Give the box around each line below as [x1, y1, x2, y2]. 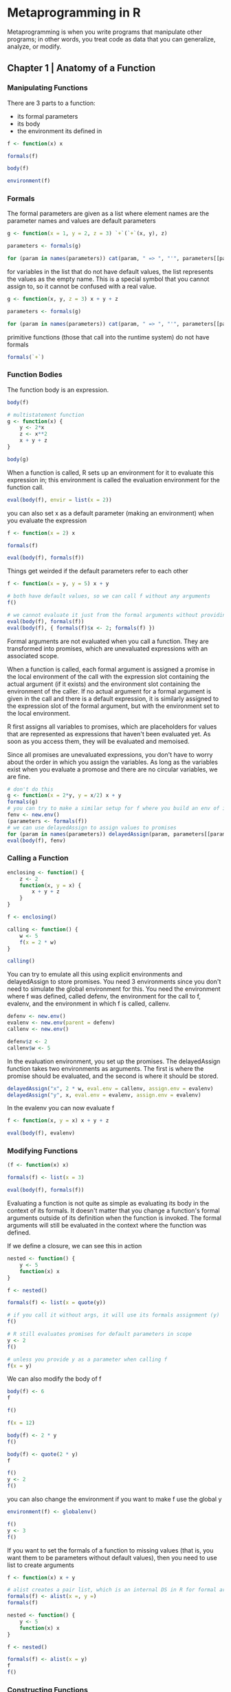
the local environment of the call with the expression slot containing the [7, 672, 210, 680]
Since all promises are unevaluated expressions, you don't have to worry [7, 750, 213, 758]
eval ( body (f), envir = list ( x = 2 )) [7, 496, 112, 503]
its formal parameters [16, 112, 78, 120]
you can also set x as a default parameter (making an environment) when [7, 509, 214, 517]
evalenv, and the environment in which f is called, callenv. [7, 999, 170, 1008]
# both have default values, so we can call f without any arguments [7, 593, 211, 600]
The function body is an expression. [7, 385, 109, 394]
